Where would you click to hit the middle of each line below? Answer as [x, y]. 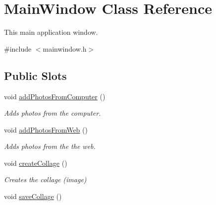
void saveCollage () [33, 196]
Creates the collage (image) [45, 179]
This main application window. [51, 32]
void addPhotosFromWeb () [46, 129]
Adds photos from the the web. [50, 146]
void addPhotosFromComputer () [55, 96]
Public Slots [35, 75]
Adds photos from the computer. [53, 113]
